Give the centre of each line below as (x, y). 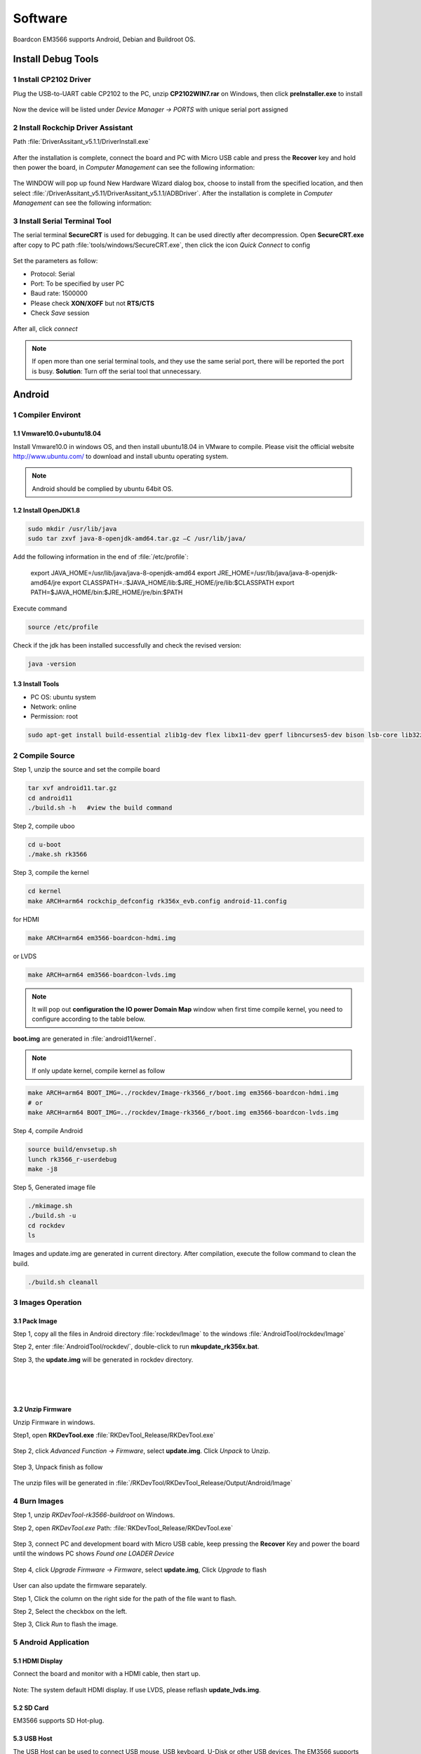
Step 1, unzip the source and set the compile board (87, 770)
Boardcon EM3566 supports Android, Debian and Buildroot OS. (104, 39)
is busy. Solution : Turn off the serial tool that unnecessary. (116, 371)
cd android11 (50, 798)
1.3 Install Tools (36, 684)
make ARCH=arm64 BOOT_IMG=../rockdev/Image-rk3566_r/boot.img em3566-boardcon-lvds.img (183, 1113)
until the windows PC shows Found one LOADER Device (94, 1553)
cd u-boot (45, 844)
